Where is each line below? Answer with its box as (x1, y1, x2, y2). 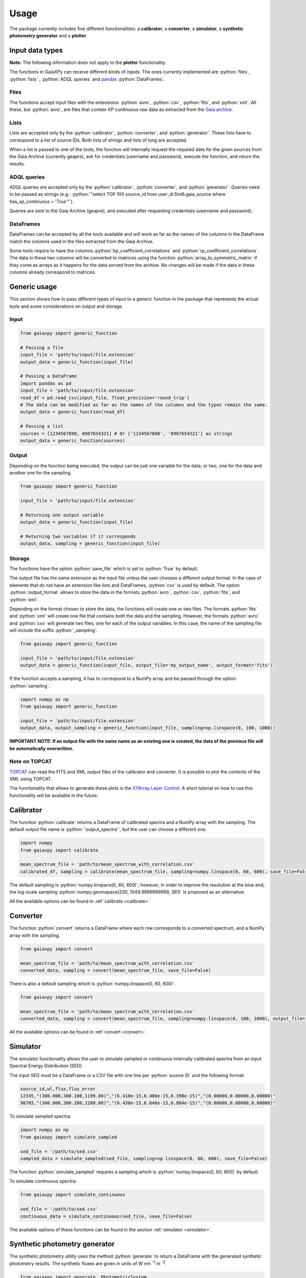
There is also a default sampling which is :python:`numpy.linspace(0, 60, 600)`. (9, 980, 176, 987)
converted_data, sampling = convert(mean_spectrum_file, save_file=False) (20, 967, 212, 973)
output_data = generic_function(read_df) (20, 409, 125, 415)
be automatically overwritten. (9, 745, 74, 751)
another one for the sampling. (9, 470, 72, 476)
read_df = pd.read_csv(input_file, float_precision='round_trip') (20, 395, 190, 401)
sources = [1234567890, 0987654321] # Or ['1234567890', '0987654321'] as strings (20, 430, 233, 437)
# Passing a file (20, 345, 64, 350)
